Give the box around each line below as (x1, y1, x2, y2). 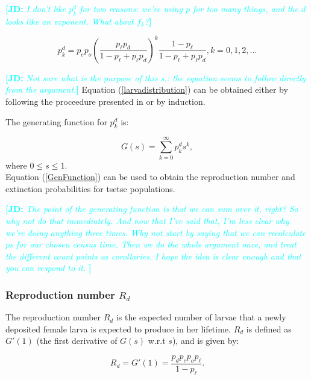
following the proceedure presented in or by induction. (5, 95, 206, 108)
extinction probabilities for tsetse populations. (5, 182, 175, 195)
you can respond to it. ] (5, 261, 92, 274)
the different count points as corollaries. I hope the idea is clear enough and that (5, 249, 301, 262)
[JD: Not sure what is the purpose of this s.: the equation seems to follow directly (5, 71, 306, 84)
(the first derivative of (36, 334, 118, 347)
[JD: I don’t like (5, 2, 66, 14)
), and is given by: (172, 334, 239, 347)
